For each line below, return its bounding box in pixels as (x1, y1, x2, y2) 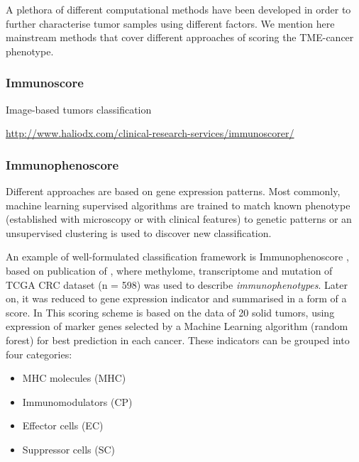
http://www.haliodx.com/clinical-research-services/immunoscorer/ (6, 126, 294, 141)
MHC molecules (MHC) (22, 370, 126, 385)
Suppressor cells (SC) (22, 441, 115, 456)
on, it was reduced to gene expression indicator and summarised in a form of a (6, 291, 347, 306)
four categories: (6, 346, 72, 361)
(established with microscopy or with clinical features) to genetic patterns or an (6, 211, 352, 226)
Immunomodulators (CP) (22, 394, 133, 409)
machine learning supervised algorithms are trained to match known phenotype (6, 197, 350, 212)
